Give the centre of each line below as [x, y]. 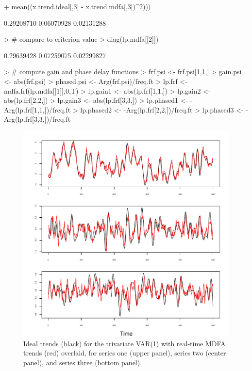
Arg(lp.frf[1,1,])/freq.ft [37, 109]
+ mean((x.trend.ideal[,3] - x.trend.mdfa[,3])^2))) [77, 6]
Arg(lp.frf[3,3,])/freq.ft [37, 119]
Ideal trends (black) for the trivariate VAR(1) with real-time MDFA [125, 343]
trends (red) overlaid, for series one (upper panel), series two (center [125, 353]
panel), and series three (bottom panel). [83, 362]
